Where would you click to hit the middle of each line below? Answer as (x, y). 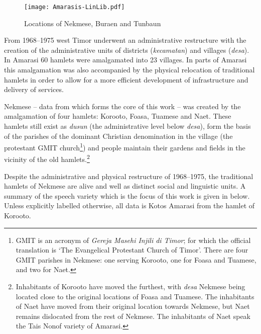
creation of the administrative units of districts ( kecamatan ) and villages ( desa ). (127, 50)
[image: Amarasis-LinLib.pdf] (75, 7)
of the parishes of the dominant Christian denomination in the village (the (118, 136)
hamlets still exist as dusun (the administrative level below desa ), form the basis (127, 126)
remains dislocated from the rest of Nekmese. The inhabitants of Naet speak (133, 316)
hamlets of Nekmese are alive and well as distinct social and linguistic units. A (125, 186)
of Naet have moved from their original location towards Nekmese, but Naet (133, 306)
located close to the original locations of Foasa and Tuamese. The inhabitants (135, 296)
